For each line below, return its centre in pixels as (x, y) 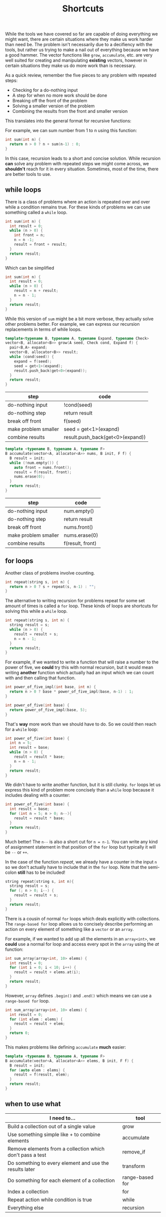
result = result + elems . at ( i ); (47, 972)
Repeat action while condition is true (50, 1200)
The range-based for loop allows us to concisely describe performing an (79, 924)
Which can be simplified (30, 268)
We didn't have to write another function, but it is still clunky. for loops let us (83, 785)
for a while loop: (22, 729)
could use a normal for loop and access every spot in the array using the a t (82, 944)
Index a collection (28, 1191)
